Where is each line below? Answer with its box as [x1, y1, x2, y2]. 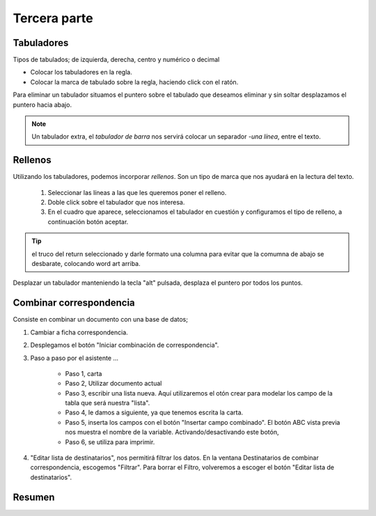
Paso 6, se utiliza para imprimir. [65, 437, 155, 446]
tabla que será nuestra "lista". [65, 399, 150, 407]
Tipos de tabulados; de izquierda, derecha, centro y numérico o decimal [13, 56, 220, 64]
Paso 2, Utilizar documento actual [65, 380, 162, 388]
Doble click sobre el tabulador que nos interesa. [47, 198, 185, 207]
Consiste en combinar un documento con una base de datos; [13, 315, 188, 324]
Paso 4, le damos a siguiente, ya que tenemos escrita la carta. [65, 408, 244, 417]
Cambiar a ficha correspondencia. [30, 328, 128, 336]
